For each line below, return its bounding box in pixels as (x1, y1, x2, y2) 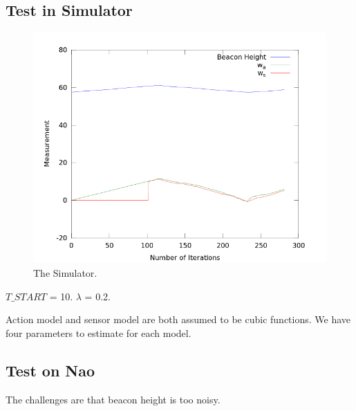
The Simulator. (33, 265, 97, 280)
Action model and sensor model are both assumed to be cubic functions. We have (6, 312, 350, 327)
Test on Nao (6, 359, 95, 381)
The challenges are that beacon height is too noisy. (6, 392, 221, 406)
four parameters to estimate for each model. (6, 325, 191, 340)
